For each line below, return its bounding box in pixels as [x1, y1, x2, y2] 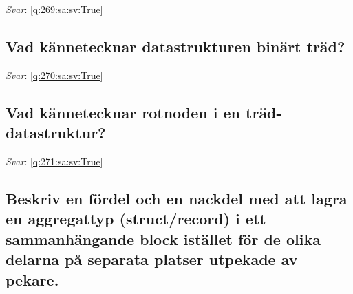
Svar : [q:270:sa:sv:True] [6, 67, 103, 82]
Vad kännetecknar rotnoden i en [6, 101, 240, 123]
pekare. [6, 269, 59, 290]
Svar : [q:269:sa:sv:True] [6, 2, 103, 16]
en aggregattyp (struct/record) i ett [6, 208, 266, 229]
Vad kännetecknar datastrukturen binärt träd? [6, 35, 345, 56]
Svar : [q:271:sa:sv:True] [6, 154, 103, 168]
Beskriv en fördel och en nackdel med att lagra [6, 187, 347, 209]
